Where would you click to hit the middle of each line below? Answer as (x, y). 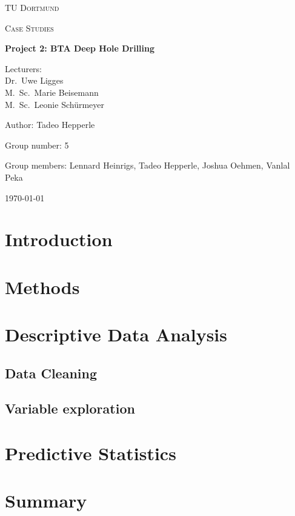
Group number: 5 (37, 145)
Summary (46, 501)
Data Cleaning (51, 373)
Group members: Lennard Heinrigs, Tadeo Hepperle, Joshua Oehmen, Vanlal (147, 165)
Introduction (59, 239)
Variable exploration (70, 408)
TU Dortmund (32, 7)
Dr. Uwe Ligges (34, 80)
